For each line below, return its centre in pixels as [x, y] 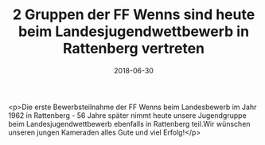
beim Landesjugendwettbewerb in [134, 31]
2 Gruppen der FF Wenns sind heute [134, 15]
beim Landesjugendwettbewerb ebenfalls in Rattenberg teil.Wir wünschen [129, 123]
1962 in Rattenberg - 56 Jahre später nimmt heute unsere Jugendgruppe [127, 115]
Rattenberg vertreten [134, 49]
